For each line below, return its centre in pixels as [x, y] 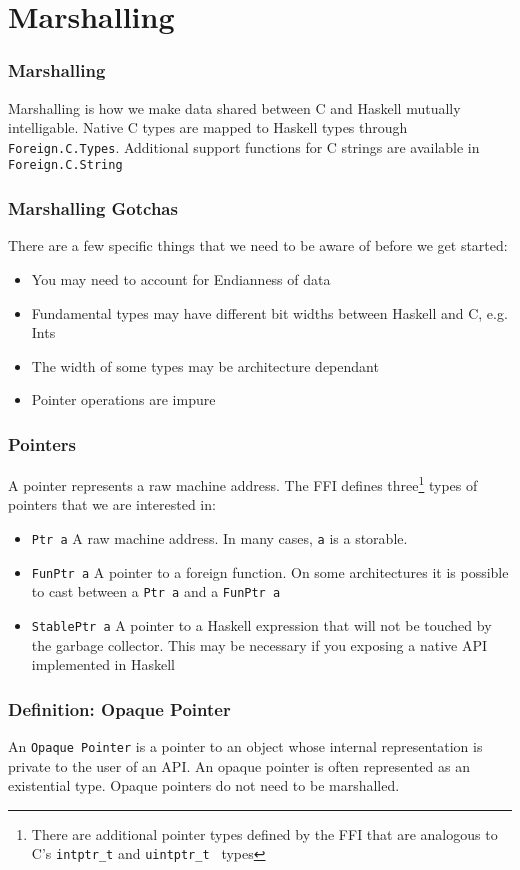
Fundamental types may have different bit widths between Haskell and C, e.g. [269, 312]
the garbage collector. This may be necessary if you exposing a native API [259, 644]
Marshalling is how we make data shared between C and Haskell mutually [234, 107]
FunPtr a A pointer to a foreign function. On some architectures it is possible [270, 571]
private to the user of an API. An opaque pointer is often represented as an [239, 765]
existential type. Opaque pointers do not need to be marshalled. [204, 785]
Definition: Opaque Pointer [119, 708]
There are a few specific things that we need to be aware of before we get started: [258, 245]
